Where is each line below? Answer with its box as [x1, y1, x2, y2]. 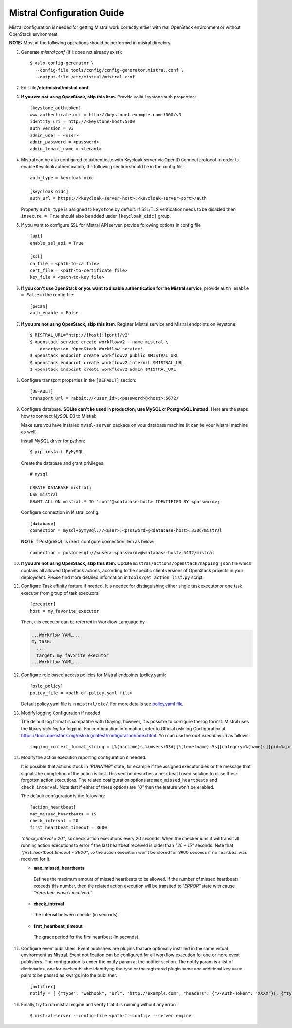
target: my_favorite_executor [36, 653, 109, 658]
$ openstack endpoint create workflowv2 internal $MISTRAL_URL [30, 360, 184, 365]
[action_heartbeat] [30, 804, 76, 810]
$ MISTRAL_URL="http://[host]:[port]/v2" [30, 332, 130, 338]
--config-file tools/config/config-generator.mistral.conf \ [35, 67, 184, 73]
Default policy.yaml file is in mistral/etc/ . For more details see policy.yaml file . [21, 701, 184, 707]
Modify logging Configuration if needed [21, 710, 101, 716]
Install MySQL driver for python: [21, 438, 85, 444]
